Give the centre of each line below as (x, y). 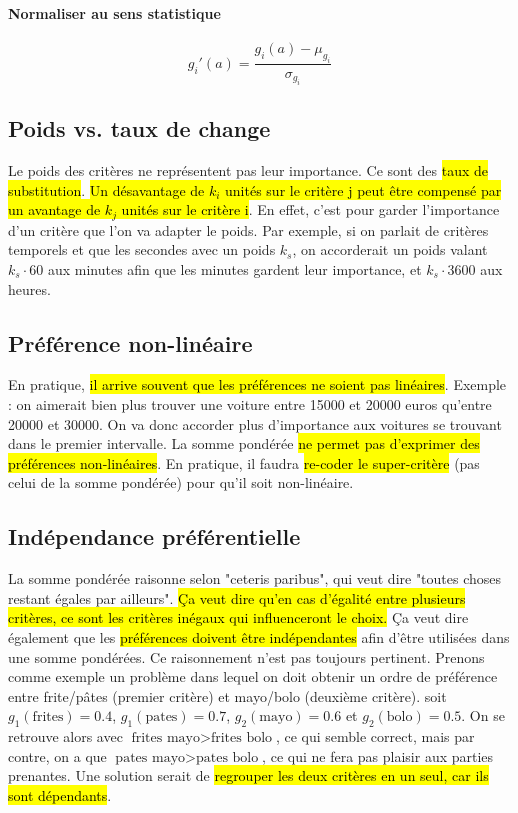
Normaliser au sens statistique (114, 12)
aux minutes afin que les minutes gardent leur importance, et (234, 269)
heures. (29, 288)
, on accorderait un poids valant (390, 249)
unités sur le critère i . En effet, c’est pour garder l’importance (310, 209)
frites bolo (241, 738)
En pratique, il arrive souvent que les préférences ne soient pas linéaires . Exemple (257, 384)
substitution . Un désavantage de (106, 189)
